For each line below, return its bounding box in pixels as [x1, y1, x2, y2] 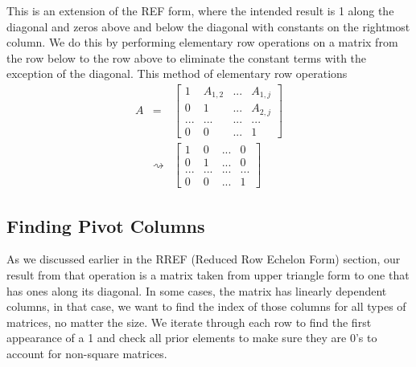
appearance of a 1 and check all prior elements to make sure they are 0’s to [6, 329, 377, 346]
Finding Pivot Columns [6, 213, 205, 238]
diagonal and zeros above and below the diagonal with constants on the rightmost [6, 18, 410, 35]
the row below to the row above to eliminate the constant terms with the [6, 49, 367, 66]
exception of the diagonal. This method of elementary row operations [6, 65, 348, 82]
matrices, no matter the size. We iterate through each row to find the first [6, 313, 372, 330]
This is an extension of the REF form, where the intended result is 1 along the [6, 2, 394, 18]
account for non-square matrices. [6, 345, 167, 361]
